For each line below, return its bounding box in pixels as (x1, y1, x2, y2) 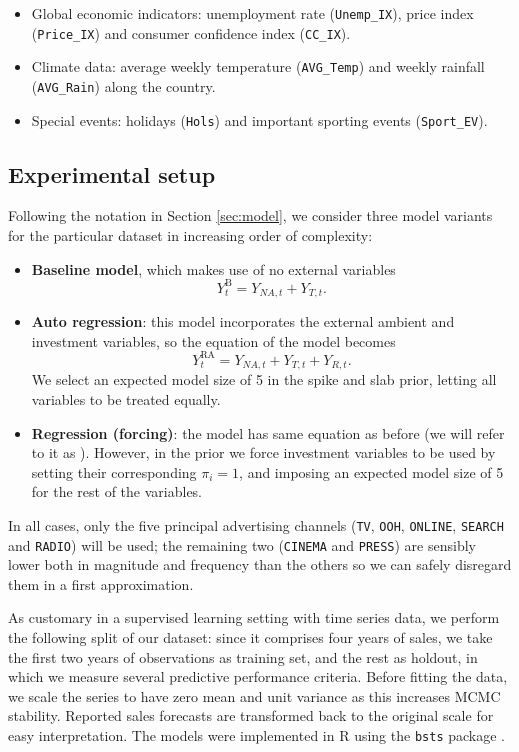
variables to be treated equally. (31, 388, 221, 409)
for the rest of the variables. (31, 481, 203, 502)
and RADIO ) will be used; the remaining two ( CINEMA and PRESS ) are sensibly (8, 534, 476, 555)
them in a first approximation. (8, 573, 194, 594)
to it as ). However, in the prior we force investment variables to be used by (31, 442, 496, 463)
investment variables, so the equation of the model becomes (31, 330, 396, 351)
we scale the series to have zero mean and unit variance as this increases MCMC (8, 685, 501, 706)
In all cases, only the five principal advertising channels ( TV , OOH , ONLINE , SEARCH (8, 514, 504, 535)
